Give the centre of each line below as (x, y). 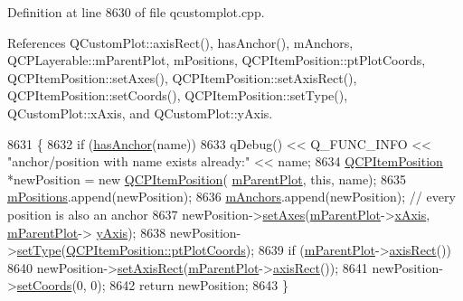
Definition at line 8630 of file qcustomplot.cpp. (136, 12)
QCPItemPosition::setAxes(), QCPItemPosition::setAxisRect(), (182, 77)
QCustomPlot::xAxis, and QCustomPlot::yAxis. (140, 113)
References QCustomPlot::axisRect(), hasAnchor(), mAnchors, (180, 42)
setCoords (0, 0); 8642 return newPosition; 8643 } (152, 285)
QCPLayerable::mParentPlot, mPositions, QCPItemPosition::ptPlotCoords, (217, 60)
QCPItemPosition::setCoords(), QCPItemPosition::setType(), (178, 95)
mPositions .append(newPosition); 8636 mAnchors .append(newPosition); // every (231, 197)
